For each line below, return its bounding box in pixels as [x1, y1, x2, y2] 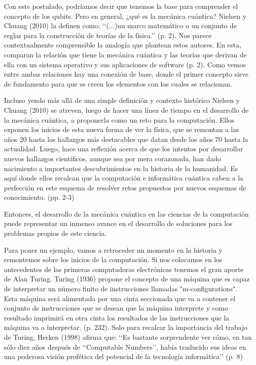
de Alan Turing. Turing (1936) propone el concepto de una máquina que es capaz [4, 274, 250, 284]
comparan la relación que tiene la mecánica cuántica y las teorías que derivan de [4, 49, 247, 59]
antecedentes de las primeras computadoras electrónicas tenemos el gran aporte [4, 264, 244, 274]
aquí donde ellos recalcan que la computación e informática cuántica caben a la [4, 173, 244, 183]
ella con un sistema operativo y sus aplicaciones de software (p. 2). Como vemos [4, 59, 246, 69]
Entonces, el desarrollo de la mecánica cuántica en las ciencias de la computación [4, 208, 249, 219]
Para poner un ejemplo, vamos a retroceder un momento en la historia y [4, 244, 222, 255]
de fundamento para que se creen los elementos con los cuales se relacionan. [4, 78, 232, 89]
